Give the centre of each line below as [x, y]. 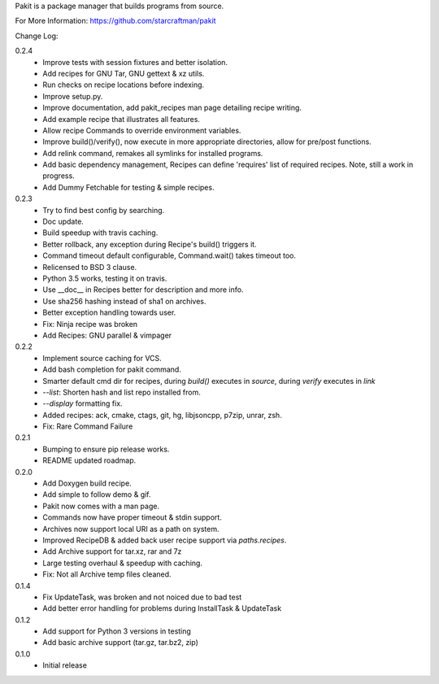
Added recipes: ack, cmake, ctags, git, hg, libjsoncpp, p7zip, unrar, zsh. [162, 415]
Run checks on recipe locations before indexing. [124, 85]
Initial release [65, 665]
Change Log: [37, 36]
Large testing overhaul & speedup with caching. [123, 563]
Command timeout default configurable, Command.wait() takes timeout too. [170, 255]
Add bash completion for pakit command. [112, 369]
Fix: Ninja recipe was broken [90, 324]
